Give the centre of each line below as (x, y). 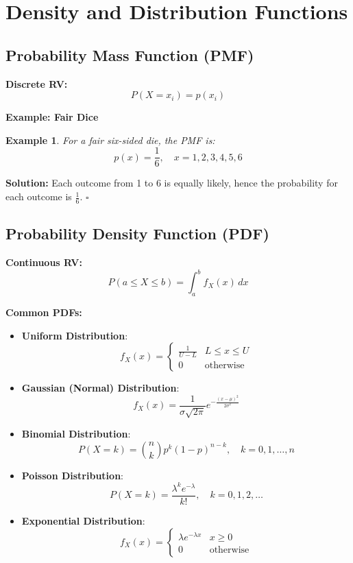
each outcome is (39, 196)
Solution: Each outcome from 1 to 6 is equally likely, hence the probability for (172, 183)
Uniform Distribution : (75, 335)
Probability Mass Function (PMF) (130, 55)
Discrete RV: (37, 83)
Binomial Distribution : (76, 434)
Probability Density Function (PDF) (137, 233)
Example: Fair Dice (52, 117)
